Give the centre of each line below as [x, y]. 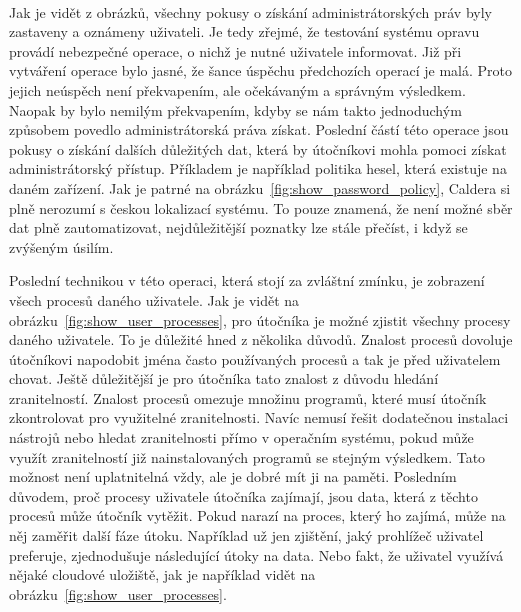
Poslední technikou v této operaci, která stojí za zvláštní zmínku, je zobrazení [247, 280]
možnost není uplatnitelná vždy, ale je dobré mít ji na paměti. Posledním [233, 476]
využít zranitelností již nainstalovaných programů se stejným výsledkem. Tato [247, 456]
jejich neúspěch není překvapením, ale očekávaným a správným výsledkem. [237, 89]
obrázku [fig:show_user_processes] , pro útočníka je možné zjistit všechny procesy [260, 319]
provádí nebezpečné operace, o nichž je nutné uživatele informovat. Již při [235, 50]
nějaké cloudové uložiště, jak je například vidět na [162, 574]
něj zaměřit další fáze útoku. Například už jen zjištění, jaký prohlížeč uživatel [246, 535]
